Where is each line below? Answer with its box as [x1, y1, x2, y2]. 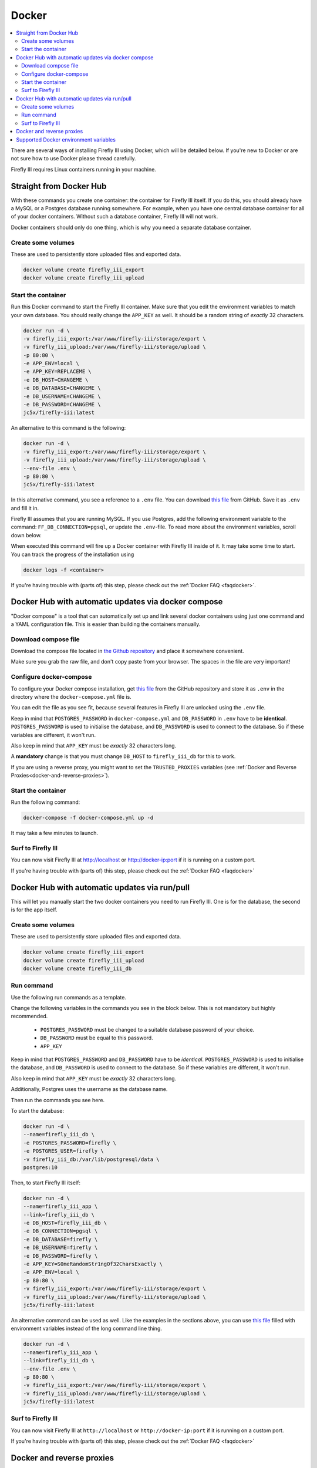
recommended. [11, 1013, 48, 1020]
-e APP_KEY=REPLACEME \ [23, 368, 92, 375]
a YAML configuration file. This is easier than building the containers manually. [11, 620, 201, 628]
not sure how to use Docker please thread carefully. [11, 155, 136, 162]
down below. [11, 531, 42, 538]
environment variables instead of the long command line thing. [11, 1325, 163, 1332]
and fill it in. [11, 504, 39, 511]
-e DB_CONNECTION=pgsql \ [23, 1228, 98, 1234]
